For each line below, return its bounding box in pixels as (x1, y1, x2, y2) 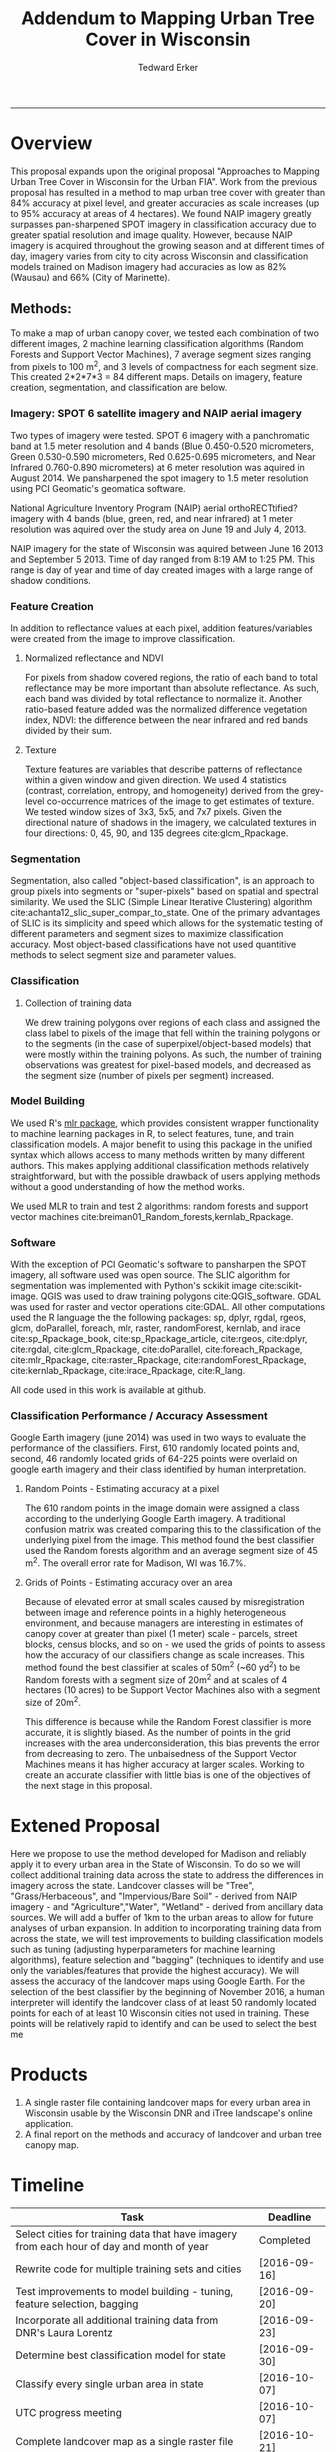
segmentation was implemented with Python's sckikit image (10, 1280, 258, 1292)
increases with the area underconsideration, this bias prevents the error (24, 1737, 320, 1749)
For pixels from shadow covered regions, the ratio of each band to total (24, 671, 318, 683)
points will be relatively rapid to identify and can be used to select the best (10, 2017, 317, 2029)
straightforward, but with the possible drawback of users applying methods (10, 1170, 321, 1182)
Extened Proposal (10, 1815, 161, 1837)
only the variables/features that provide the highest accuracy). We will (10, 1964, 300, 1976)
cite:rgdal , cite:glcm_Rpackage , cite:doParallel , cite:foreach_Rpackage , (10, 1343, 303, 1356)
